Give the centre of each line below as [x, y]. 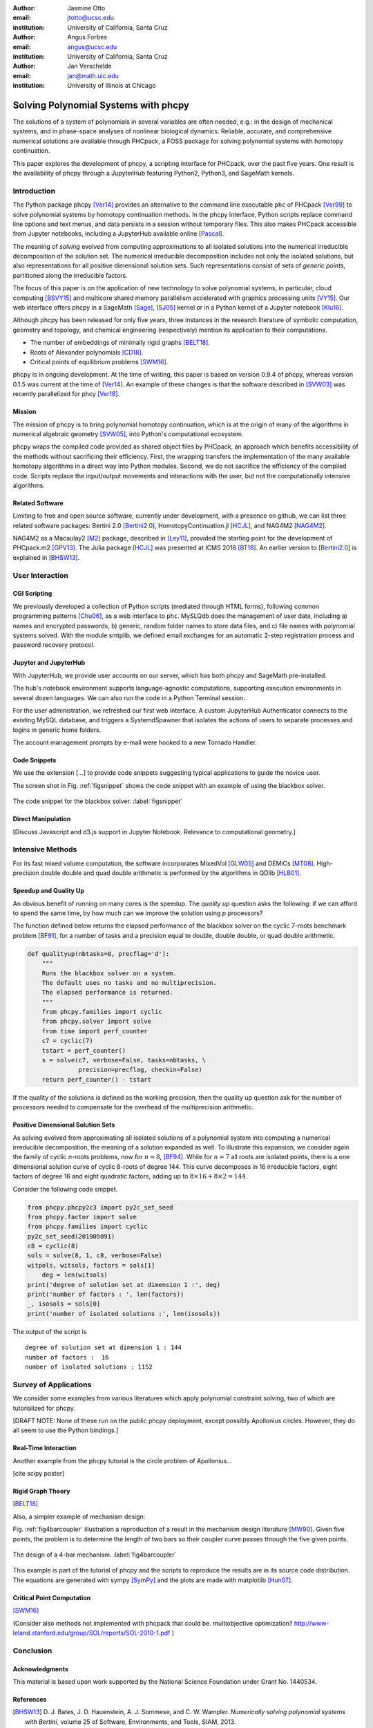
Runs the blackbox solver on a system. [109, 973]
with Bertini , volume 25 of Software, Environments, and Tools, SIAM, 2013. [131, 1722]
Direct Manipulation [42, 819]
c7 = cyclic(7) [67, 1041]
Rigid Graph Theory [41, 1491]
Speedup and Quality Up [48, 891]
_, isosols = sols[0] [64, 1304]
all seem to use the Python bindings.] [66, 1430]
